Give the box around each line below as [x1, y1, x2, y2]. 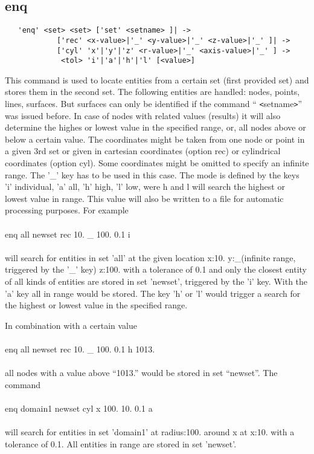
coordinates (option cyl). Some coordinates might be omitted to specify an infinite [5, 157, 309, 169]
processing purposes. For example [5, 204, 129, 216]
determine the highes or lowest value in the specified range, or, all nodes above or [5, 121, 306, 134]
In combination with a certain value [5, 319, 137, 331]
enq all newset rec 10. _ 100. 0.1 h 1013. [5, 342, 155, 355]
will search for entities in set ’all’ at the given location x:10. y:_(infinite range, [5, 251, 296, 264]
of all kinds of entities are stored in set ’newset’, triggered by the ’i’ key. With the [5, 274, 308, 287]
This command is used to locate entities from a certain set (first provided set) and [5, 73, 309, 86]
